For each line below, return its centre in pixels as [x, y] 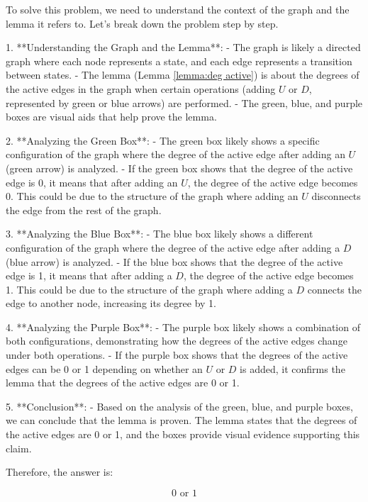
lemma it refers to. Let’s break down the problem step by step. [142, 23]
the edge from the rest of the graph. [84, 210]
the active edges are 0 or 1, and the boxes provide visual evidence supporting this [183, 434]
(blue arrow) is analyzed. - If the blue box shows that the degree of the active [174, 261]
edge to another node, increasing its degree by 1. [111, 303]
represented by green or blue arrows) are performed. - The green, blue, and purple [184, 102]
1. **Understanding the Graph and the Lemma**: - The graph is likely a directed [183, 47]
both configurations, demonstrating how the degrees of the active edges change [177, 341]
